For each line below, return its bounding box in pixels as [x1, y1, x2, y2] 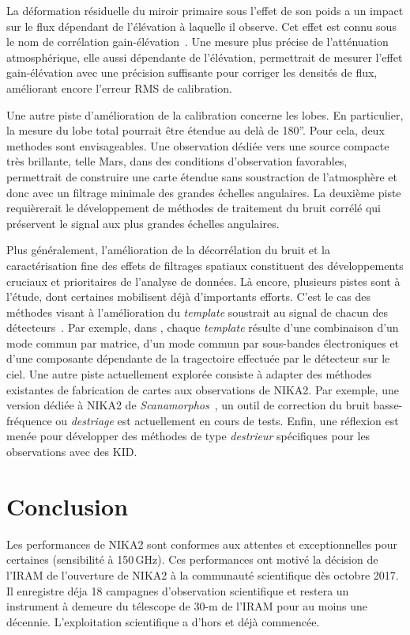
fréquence [6, 412, 52, 428]
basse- [373, 397, 403, 413]
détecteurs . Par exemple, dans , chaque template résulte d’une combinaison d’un [6, 319, 399, 336]
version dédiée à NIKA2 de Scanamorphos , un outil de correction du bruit [6, 397, 370, 413]
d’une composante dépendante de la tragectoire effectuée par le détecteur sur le [6, 350, 390, 367]
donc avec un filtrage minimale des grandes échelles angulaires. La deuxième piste [6, 184, 401, 200]
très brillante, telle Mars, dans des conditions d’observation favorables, [6, 153, 348, 169]
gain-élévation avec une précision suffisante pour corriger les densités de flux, [6, 64, 378, 81]
